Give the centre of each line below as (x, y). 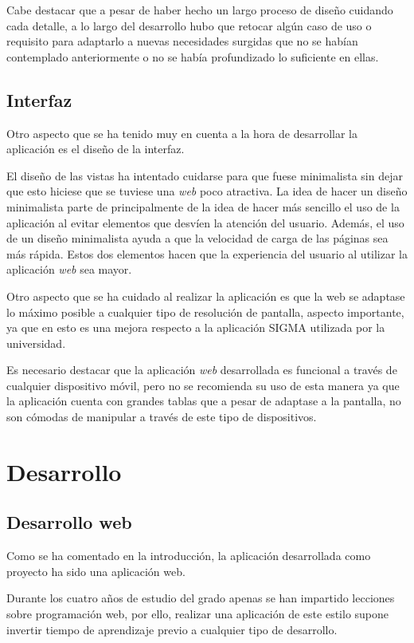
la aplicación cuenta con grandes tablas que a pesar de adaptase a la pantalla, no (204, 401)
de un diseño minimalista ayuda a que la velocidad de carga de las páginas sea (197, 238)
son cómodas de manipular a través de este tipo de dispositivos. (162, 417)
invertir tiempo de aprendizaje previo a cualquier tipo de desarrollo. (172, 629)
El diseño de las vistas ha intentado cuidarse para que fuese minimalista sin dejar (205, 175)
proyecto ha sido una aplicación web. (96, 571)
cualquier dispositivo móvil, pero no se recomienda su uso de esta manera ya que (203, 385)
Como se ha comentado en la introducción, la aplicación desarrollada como (189, 556)
